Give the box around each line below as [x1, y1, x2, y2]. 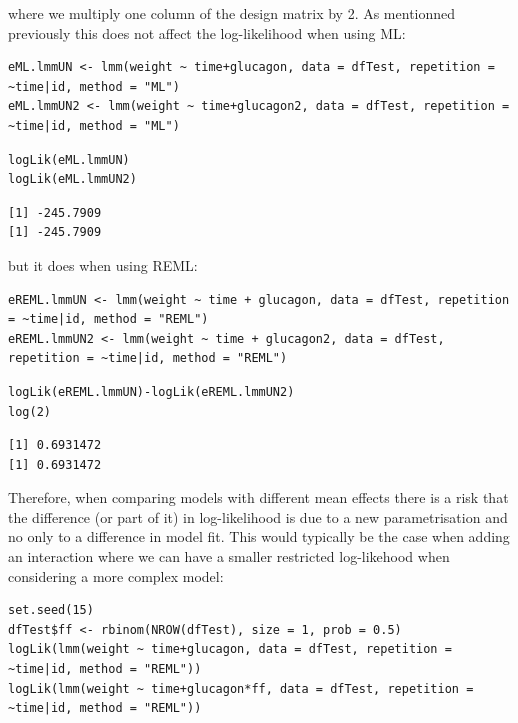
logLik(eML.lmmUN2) [8, 172, 137, 187]
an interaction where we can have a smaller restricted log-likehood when [8, 546, 450, 567]
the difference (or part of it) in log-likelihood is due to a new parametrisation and [8, 506, 508, 527]
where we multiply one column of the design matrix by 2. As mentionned [8, 3, 456, 23]
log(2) [8, 404, 51, 419]
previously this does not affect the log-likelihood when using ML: [8, 22, 406, 43]
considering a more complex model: [8, 565, 224, 586]
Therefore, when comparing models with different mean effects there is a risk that [8, 487, 509, 508]
